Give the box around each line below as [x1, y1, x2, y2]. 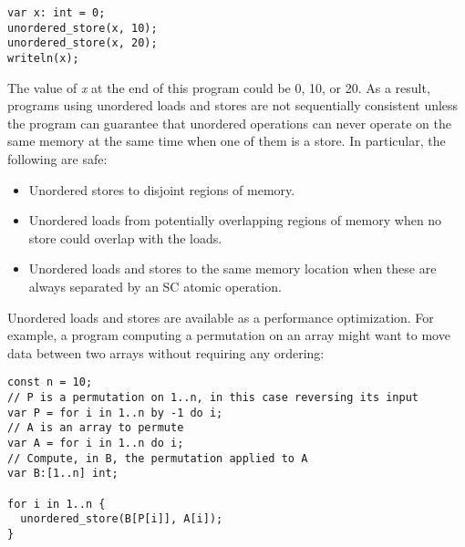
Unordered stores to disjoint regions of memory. [28, 180, 295, 199]
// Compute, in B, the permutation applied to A [7, 451, 308, 465]
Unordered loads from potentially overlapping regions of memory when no [28, 211, 442, 230]
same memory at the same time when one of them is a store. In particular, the [7, 131, 446, 150]
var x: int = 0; [7, 6, 106, 19]
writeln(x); [7, 51, 79, 65]
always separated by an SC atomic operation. [28, 276, 282, 295]
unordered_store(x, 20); [7, 36, 158, 50]
